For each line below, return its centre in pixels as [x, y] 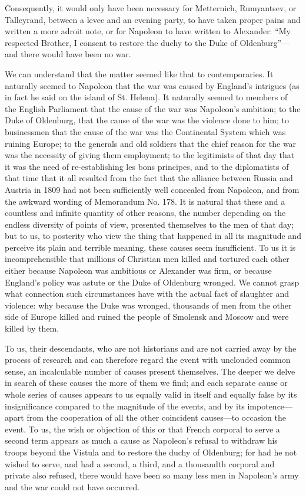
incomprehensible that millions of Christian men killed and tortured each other [147, 259]
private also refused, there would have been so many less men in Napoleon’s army [152, 475]
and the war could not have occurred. [72, 486]
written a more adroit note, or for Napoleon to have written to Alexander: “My [148, 31]
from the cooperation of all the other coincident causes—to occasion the [156, 417]
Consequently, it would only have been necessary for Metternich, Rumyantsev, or [151, 8]
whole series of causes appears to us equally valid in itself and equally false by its [151, 394]
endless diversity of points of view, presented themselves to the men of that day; [149, 224]
